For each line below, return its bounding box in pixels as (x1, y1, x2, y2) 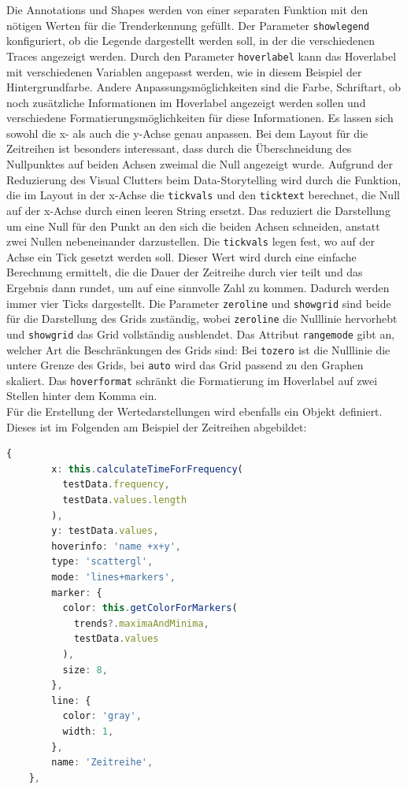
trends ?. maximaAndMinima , (73, 617, 209, 629)
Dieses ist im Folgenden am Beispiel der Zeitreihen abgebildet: (6, 418, 307, 435)
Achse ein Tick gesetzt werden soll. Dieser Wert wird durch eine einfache (6, 248, 357, 265)
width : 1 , (62, 725, 114, 737)
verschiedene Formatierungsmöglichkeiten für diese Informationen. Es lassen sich (6, 109, 394, 126)
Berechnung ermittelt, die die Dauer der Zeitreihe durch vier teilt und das (6, 264, 363, 280)
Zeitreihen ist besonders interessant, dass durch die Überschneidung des (6, 140, 352, 157)
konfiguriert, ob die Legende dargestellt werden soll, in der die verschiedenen (6, 32, 376, 49)
